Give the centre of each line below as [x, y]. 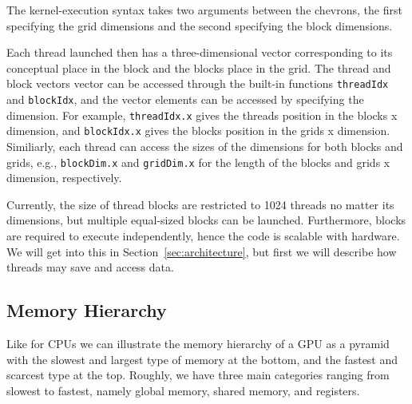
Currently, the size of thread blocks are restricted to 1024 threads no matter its [200, 204]
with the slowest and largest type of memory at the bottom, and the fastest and [202, 359]
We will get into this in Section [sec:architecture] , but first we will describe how [202, 251]
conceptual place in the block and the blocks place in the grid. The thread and [199, 67]
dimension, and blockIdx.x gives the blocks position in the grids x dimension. [198, 131]
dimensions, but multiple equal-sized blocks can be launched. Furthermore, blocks [206, 220]
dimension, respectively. [64, 178]
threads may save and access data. [90, 267]
